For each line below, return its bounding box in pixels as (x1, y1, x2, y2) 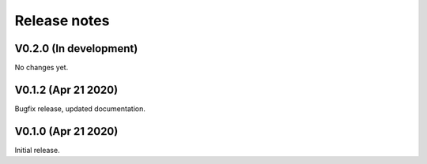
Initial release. (14, 145, 60, 155)
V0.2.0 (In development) (14, 42, 138, 55)
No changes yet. (14, 63, 69, 73)
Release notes (14, 12, 110, 29)
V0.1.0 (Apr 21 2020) (14, 125, 119, 138)
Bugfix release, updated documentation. (14, 103, 145, 114)
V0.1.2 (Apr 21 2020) (14, 83, 119, 96)
